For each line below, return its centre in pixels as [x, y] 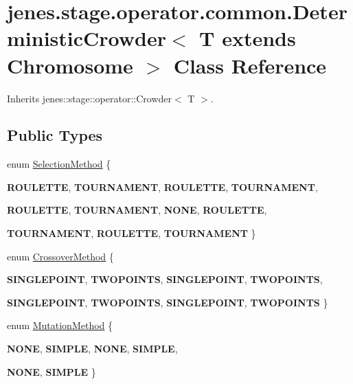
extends [259, 38]
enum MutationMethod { [60, 325]
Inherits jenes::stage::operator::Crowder [90, 98]
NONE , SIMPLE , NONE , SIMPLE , [92, 349]
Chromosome [70, 65]
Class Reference [250, 65]
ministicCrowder [87, 38]
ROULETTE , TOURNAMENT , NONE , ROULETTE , [137, 210]
